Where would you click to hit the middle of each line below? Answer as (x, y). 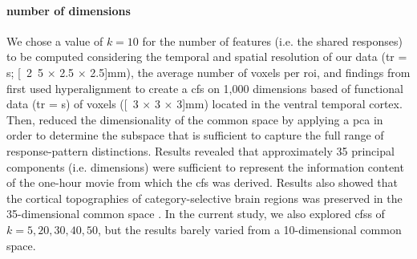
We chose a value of (55, 40)
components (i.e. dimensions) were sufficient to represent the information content (205, 166)
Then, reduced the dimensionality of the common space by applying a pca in (195, 119)
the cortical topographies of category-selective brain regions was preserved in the (204, 198)
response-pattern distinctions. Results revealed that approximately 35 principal (200, 150)
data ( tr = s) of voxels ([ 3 (73, 104)
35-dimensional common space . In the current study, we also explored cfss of (196, 214)
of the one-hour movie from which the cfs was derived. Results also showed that (202, 182)
